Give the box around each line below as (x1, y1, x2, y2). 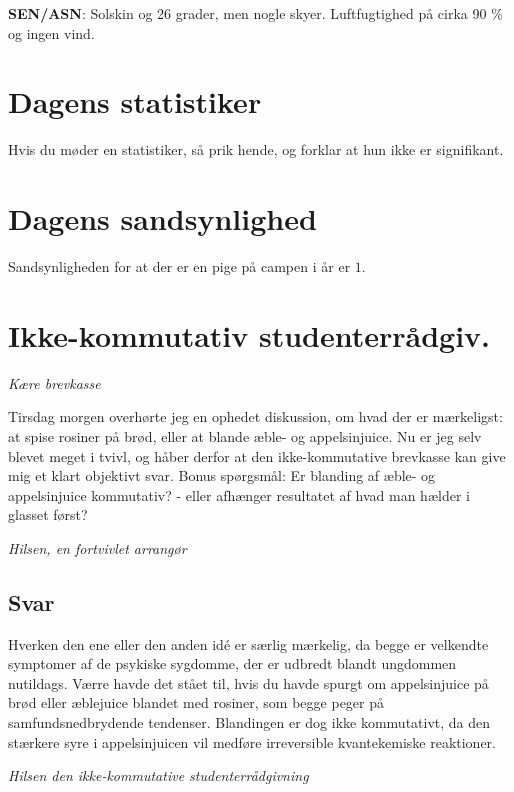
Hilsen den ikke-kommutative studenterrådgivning (8, 765, 309, 786)
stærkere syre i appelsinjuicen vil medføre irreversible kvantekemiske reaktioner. (8, 731, 496, 752)
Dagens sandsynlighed (8, 198, 317, 239)
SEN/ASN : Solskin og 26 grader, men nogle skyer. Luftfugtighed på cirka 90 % (8, 3, 503, 23)
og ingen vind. (8, 22, 95, 43)
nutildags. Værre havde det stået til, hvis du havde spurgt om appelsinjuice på (8, 672, 489, 693)
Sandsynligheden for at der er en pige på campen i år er (8, 256, 351, 277)
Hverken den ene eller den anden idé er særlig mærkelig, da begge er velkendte (8, 633, 489, 654)
